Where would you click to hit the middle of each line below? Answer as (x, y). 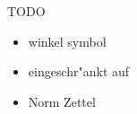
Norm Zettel (62, 101)
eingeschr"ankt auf (79, 71)
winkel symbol (67, 41)
